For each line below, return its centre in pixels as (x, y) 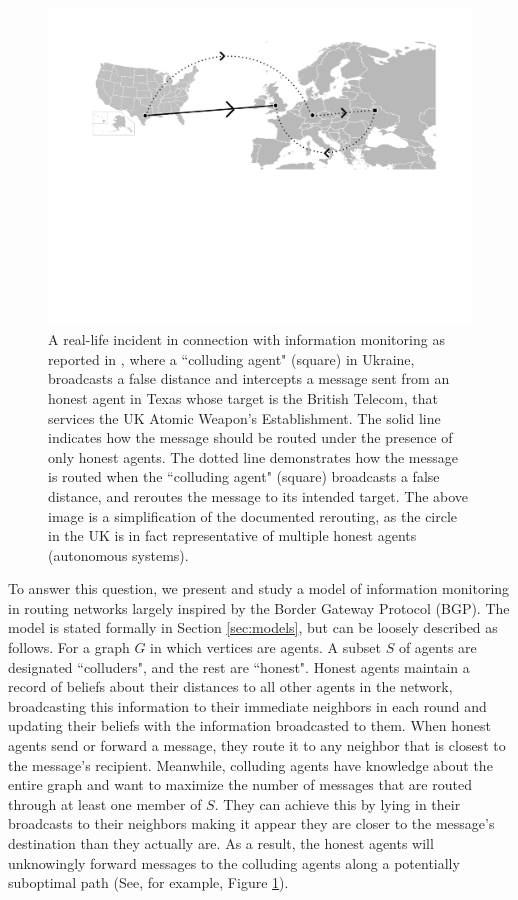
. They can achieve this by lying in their (337, 803)
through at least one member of (105, 803)
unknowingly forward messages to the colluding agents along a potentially (234, 862)
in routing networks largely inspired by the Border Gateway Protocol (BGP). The (259, 607)
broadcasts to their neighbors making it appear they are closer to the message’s (251, 823)
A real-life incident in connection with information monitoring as (246, 339)
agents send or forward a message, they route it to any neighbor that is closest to (257, 745)
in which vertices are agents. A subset (266, 647)
